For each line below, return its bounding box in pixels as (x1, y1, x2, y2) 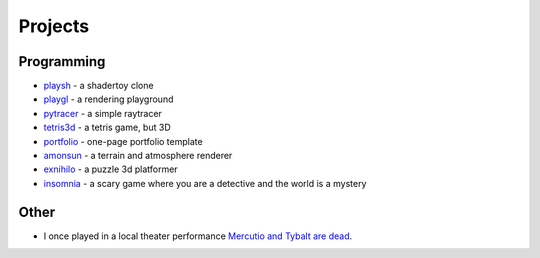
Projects (18, 15, 90, 37)
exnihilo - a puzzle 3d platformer (43, 163, 179, 175)
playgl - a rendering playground (43, 93, 174, 105)
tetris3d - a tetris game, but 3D (43, 121, 171, 134)
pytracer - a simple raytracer (43, 107, 162, 119)
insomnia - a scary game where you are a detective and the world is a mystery (43, 177, 367, 189)
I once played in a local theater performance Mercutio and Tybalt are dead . (43, 230, 353, 242)
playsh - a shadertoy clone (43, 80, 154, 92)
